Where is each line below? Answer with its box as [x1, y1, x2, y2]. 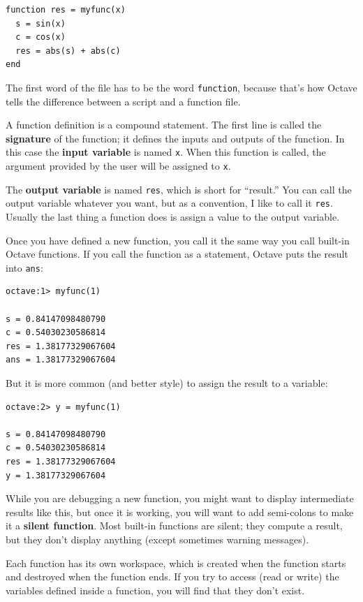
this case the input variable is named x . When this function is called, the [6, 145, 326, 159]
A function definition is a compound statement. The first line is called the [6, 117, 322, 132]
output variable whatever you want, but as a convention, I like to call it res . [6, 196, 333, 210]
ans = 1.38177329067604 [6, 355, 116, 365]
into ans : [6, 260, 43, 274]
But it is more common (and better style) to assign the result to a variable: [6, 376, 328, 390]
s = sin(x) [15, 18, 66, 29]
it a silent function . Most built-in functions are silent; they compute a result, [6, 518, 343, 533]
